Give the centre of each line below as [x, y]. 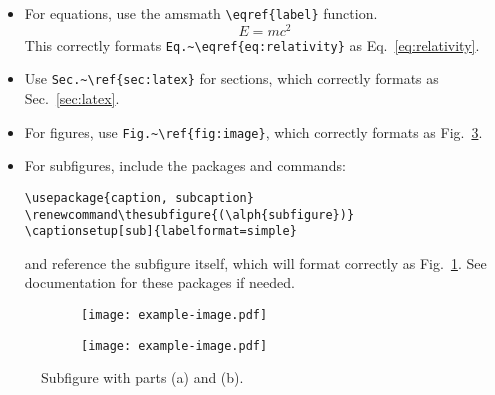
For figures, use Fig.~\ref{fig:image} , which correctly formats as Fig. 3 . [253, 131]
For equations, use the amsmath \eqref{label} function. [201, 13]
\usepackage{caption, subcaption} [139, 197]
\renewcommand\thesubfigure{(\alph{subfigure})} [189, 214]
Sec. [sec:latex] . [72, 98]
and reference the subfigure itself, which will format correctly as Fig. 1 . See [255, 262]
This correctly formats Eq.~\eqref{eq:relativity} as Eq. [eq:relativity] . [252, 44]
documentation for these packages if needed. [159, 282]
